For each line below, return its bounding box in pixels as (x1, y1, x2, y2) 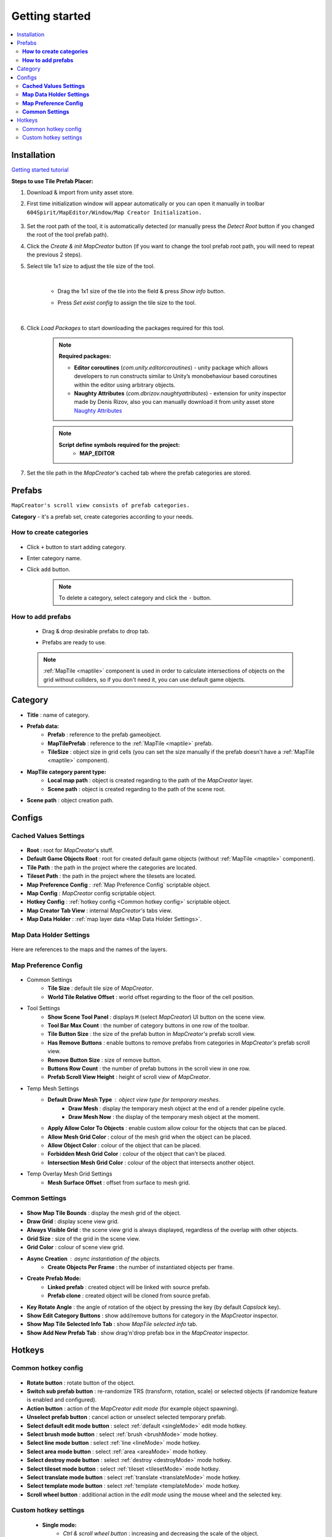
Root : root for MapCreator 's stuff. (26, 847, 114, 854)
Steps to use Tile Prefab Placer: (11, 177, 93, 184)
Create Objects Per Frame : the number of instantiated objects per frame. (47, 1263, 235, 1271)
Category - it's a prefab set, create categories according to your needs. (11, 513, 194, 520)
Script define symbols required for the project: (58, 441, 180, 448)
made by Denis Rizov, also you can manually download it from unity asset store (74, 398, 275, 406)
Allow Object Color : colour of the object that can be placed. (47, 1142, 201, 1149)
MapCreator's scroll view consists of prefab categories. (11, 502, 190, 509)
